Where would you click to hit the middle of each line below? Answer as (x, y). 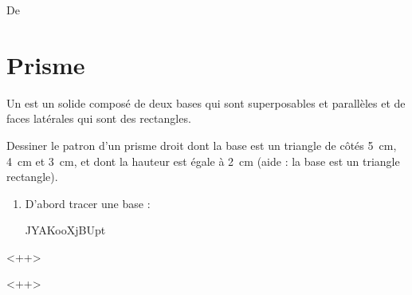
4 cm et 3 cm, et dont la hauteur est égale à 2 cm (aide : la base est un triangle (203, 161)
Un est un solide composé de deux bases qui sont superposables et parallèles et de (206, 102)
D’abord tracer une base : (88, 203)
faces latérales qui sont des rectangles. (99, 118)
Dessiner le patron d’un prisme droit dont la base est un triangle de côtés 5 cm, (202, 145)
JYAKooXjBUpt (65, 230)
